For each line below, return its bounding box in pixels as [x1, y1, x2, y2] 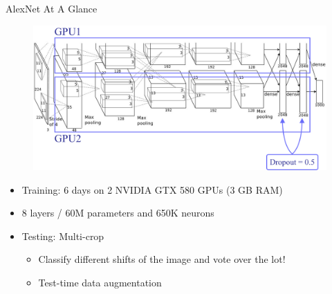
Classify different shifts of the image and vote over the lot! [38, 252, 286, 266]
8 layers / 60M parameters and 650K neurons [21, 205, 214, 220]
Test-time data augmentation [38, 275, 162, 290]
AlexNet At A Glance [6, 1, 98, 15]
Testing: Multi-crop [21, 228, 104, 243]
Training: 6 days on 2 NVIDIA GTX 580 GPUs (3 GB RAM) [21, 182, 283, 196]
